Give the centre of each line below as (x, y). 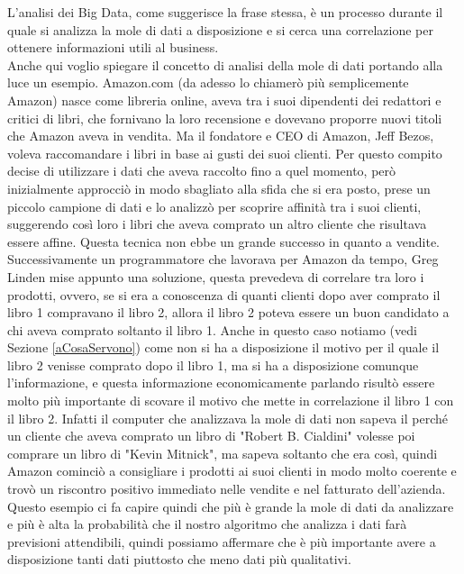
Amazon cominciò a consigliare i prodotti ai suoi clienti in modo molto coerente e (232, 471)
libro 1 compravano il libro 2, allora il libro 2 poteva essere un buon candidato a (228, 312)
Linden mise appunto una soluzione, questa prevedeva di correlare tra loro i (216, 276)
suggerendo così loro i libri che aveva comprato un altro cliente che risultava (217, 224)
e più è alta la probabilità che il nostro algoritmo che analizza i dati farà (207, 524)
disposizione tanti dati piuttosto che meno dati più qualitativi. (179, 559)
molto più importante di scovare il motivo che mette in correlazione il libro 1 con (231, 401)
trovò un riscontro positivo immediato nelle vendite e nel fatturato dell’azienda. (227, 489)
